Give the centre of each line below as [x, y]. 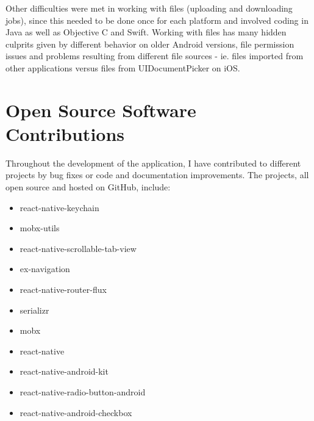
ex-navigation [45, 269]
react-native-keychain [59, 207]
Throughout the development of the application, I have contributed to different [153, 163]
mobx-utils [40, 228]
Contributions [65, 133]
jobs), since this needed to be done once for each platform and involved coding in [157, 20]
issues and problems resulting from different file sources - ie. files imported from [155, 56]
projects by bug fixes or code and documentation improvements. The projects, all [157, 175]
